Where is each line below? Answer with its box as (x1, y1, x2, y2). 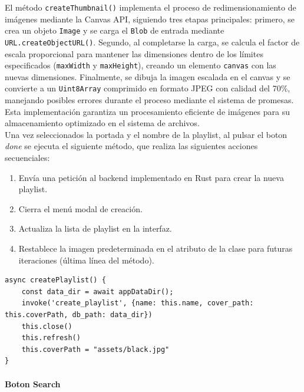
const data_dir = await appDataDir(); (21, 287, 174, 296)
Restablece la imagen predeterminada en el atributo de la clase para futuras (18, 242, 293, 254)
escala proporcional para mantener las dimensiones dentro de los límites (5, 47, 263, 60)
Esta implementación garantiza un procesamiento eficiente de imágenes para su (5, 105, 290, 117)
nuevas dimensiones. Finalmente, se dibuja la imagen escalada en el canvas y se (5, 70, 290, 83)
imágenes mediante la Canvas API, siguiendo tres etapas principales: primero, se (5, 12, 295, 25)
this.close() (21, 322, 72, 331)
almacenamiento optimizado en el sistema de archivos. (5, 117, 200, 129)
